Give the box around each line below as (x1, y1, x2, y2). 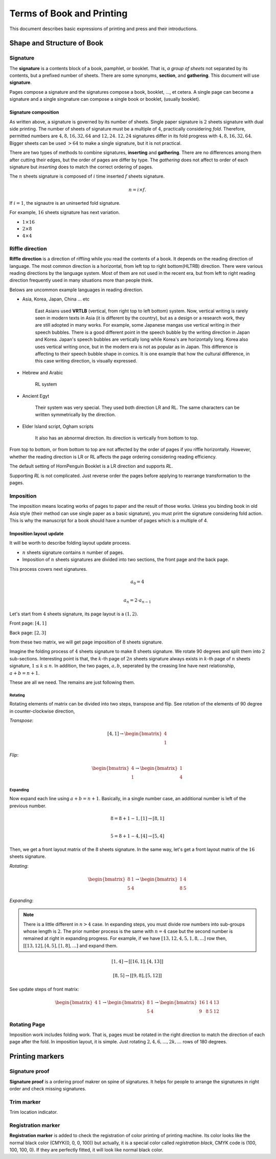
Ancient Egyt (22, 393, 50, 399)
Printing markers (9, 1052, 64, 1061)
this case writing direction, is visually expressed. (35, 358, 137, 364)
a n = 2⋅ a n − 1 (123, 597, 151, 605)
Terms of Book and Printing (9, 8, 128, 19)
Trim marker (9, 1098, 41, 1105)
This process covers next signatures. (9, 566, 87, 572)
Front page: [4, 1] (9, 620, 47, 627)
